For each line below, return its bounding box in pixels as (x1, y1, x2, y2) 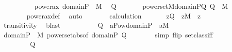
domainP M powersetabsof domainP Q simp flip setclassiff (3, 29, 214, 39)
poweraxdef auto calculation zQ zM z (26, 10, 201, 20)
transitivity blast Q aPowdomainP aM (3, 20, 169, 30)
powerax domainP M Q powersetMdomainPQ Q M (34, 1, 228, 11)
